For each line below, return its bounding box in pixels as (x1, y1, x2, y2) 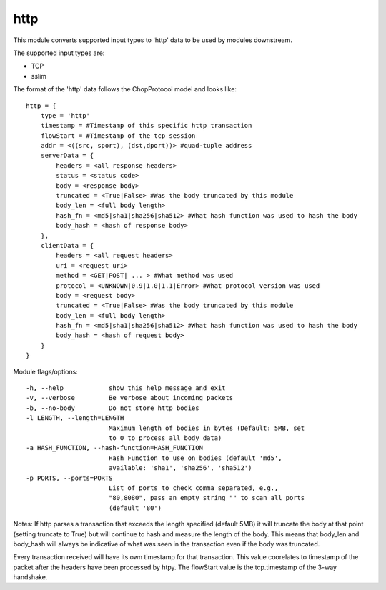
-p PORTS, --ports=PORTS (26, 474, 113, 482)
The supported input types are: (13, 49, 105, 57)
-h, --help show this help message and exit (26, 384, 226, 392)
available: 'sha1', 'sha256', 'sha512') (108, 464, 252, 472)
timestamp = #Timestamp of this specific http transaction (40, 121, 252, 130)
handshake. (13, 573, 48, 581)
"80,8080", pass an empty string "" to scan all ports (108, 494, 305, 502)
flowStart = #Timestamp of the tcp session (40, 131, 196, 139)
